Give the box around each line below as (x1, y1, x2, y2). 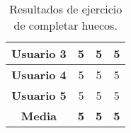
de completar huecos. (13, 17, 118, 33)
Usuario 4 (11, 66, 67, 83)
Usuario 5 (11, 87, 67, 103)
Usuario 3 (11, 45, 67, 62)
